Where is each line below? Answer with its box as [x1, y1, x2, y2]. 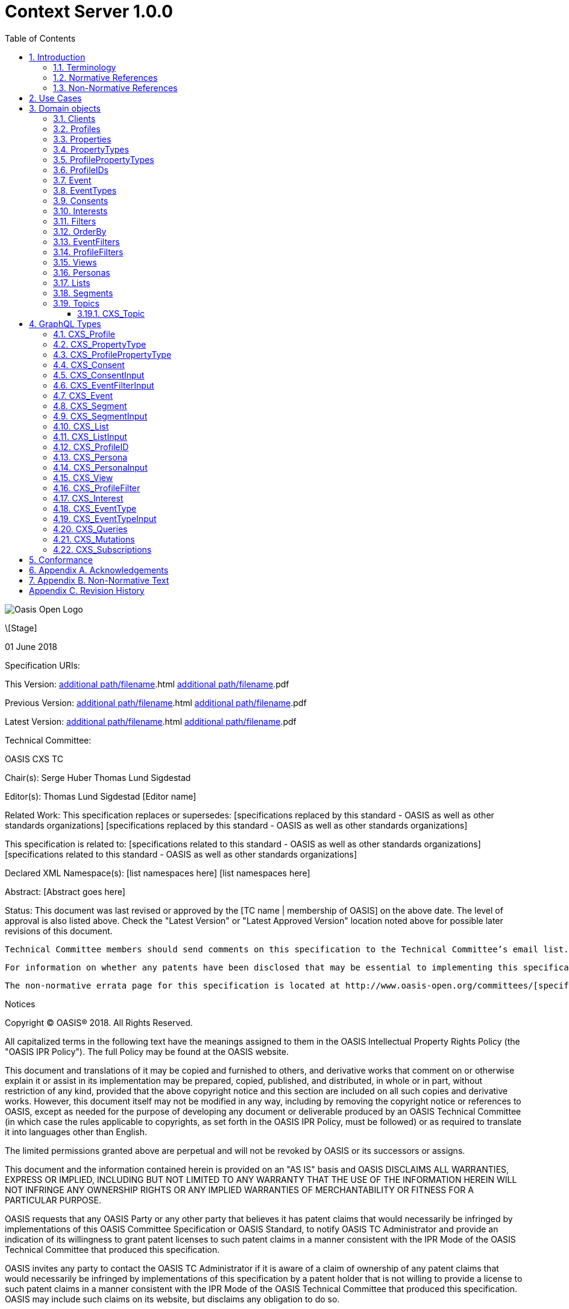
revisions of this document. [5, 925, 113, 936]
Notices [5, 998, 36, 1009]
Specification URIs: [5, 660, 80, 670]
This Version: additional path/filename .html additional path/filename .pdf [5, 678, 289, 689]
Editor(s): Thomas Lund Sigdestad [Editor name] [5, 791, 196, 801]
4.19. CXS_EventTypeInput [53, 513, 157, 524]
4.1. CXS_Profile [53, 328, 115, 339]
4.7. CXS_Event [53, 390, 113, 401]
